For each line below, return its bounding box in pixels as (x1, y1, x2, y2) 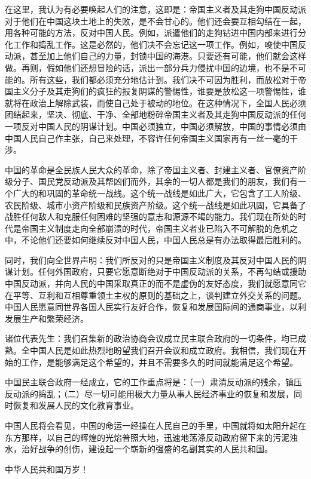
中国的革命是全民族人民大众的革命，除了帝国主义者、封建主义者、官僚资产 (5, 163, 298, 176)
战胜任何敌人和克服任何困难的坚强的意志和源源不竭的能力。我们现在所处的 (5, 210, 298, 223)
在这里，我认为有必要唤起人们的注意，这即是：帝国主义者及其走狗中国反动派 (5, 3, 306, 15)
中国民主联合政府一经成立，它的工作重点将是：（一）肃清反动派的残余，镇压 (5, 376, 302, 388)
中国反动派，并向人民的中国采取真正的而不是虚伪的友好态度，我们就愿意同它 (5, 277, 306, 290)
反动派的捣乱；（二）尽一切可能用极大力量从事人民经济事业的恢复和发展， (5, 387, 294, 400)
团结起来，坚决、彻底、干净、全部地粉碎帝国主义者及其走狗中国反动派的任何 (5, 108, 306, 121)
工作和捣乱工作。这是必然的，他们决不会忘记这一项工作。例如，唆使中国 (13, 38, 298, 50)
